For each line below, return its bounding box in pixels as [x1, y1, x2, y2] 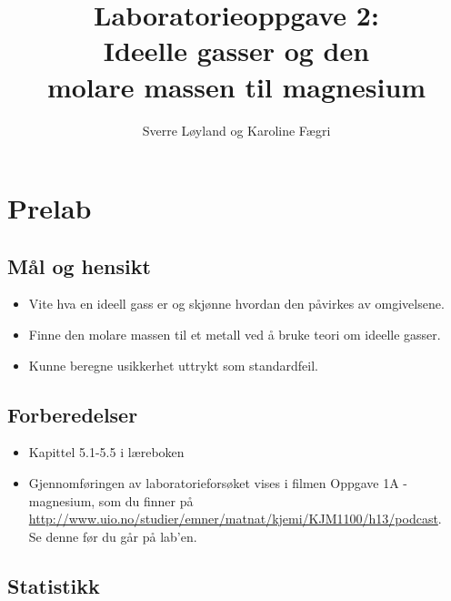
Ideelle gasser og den [103, 32, 370, 69]
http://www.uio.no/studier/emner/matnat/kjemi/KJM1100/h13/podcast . [28, 509, 442, 528]
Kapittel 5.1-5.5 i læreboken [28, 443, 185, 462]
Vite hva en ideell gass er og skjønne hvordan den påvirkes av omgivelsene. [28, 294, 445, 313]
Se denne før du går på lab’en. [28, 526, 197, 545]
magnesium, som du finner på [28, 491, 194, 510]
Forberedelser [7, 400, 138, 428]
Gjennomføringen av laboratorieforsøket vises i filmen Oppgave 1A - [28, 474, 408, 493]
